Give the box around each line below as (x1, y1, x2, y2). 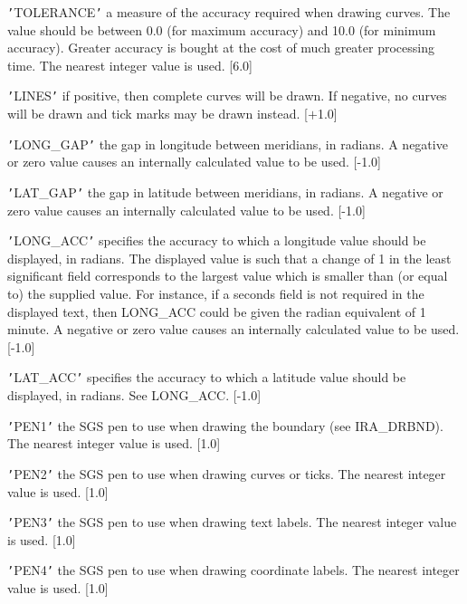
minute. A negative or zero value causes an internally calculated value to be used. (7, 320, 460, 339)
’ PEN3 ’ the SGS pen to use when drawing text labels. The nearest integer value (7, 513, 457, 532)
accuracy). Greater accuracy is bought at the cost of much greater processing (7, 38, 434, 57)
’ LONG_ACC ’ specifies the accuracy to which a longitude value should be (7, 231, 426, 250)
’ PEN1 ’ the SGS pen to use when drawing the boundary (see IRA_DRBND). (7, 416, 443, 435)
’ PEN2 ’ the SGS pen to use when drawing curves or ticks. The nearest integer (7, 464, 446, 483)
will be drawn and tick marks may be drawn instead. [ (7, 104, 308, 123)
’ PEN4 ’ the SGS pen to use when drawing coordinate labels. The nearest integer (7, 561, 460, 580)
